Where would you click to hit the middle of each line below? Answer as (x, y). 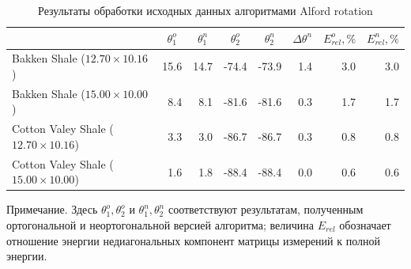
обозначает (365, 225)
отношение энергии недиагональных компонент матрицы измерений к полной (193, 240)
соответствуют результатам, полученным (266, 209)
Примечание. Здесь (52, 209)
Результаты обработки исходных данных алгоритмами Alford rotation (205, 10)
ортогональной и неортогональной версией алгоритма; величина (160, 225)
